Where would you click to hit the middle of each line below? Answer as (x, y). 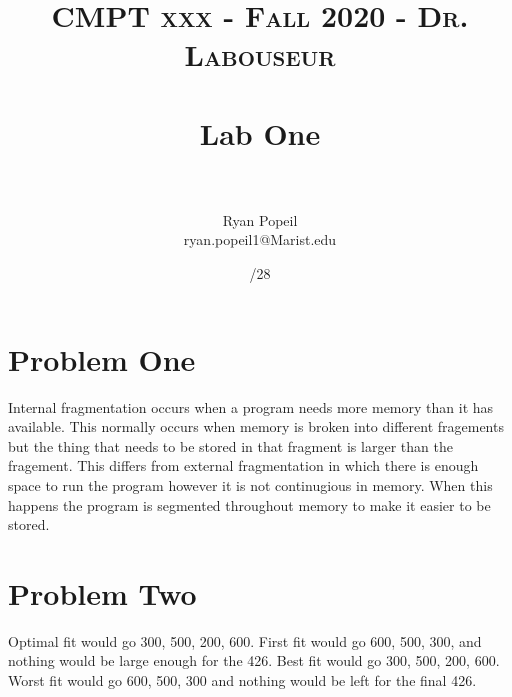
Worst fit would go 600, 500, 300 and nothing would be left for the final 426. (242, 680)
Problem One (102, 358)
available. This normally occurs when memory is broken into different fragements (256, 426)
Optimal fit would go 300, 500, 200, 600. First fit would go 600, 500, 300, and (245, 640)
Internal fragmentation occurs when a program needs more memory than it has (251, 406)
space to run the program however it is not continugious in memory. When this (250, 484)
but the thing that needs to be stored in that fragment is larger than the (230, 445)
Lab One (260, 132)
